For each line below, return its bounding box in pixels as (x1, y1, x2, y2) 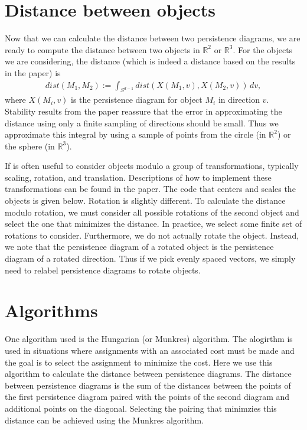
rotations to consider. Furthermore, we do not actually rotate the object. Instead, (5, 229, 299, 241)
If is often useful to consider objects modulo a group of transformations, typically (5, 159, 299, 172)
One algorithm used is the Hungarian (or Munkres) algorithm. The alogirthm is (5, 333, 293, 345)
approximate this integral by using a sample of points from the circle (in (5, 128, 266, 141)
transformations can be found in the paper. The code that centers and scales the (5, 183, 296, 195)
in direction (218, 93, 260, 106)
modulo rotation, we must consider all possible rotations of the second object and (5, 206, 299, 218)
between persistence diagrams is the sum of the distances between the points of (5, 379, 291, 391)
